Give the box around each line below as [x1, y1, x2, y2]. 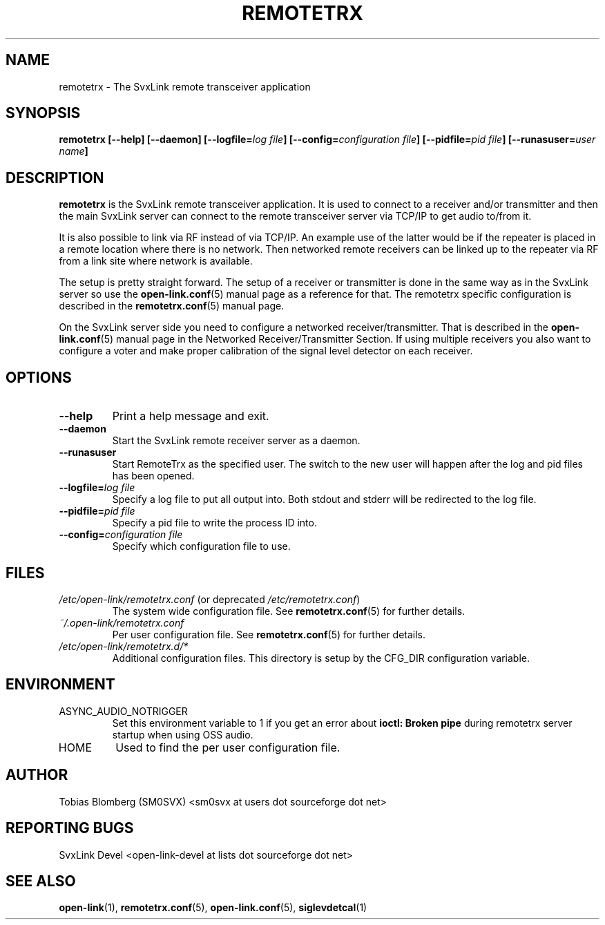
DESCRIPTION [6, 169, 104, 187]
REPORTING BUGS [6, 819, 134, 837]
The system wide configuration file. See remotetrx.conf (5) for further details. [112, 604, 465, 617]
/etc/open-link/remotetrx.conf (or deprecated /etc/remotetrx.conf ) [59, 593, 361, 605]
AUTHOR [6, 766, 68, 784]
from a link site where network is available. [59, 255, 253, 267]
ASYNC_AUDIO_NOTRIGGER [59, 705, 188, 717]
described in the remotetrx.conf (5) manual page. [59, 300, 285, 312]
